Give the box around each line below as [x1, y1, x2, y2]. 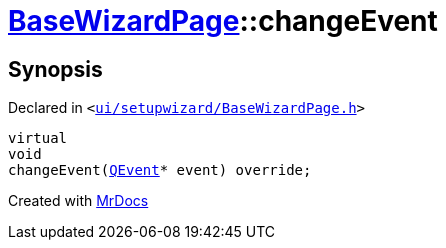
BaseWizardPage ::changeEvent [8, 4, 438, 38]
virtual [8, 130, 68, 147]
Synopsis [8, 56, 103, 82]
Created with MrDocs [8, 192, 149, 210]
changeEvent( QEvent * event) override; [8, 162, 312, 179]
